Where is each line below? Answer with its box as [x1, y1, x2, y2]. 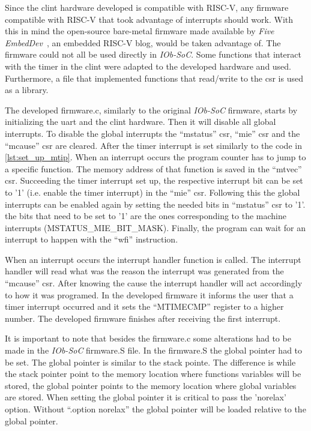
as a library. [5, 83, 49, 96]
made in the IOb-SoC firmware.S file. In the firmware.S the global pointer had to [5, 344, 303, 357]
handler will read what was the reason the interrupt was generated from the [5, 265, 284, 277]
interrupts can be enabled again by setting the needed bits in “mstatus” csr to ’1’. [5, 197, 306, 210]
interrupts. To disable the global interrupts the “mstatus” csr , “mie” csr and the [5, 127, 300, 139]
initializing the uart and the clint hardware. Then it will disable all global [5, 115, 276, 128]
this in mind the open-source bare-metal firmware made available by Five [5, 25, 274, 37]
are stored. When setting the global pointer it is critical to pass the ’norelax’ [5, 391, 286, 403]
